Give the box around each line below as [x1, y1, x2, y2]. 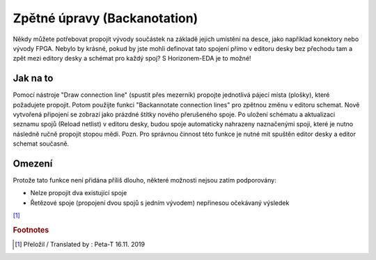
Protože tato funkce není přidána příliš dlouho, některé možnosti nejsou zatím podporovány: [13, 176, 276, 185]
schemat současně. [13, 139, 70, 148]
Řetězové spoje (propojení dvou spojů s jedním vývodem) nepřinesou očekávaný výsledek [30, 199, 290, 207]
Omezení [13, 158, 53, 169]
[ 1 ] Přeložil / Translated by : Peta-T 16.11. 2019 [15, 240, 146, 249]
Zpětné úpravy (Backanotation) [13, 10, 198, 26]
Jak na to [13, 72, 54, 84]
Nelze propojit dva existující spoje [30, 189, 127, 197]
